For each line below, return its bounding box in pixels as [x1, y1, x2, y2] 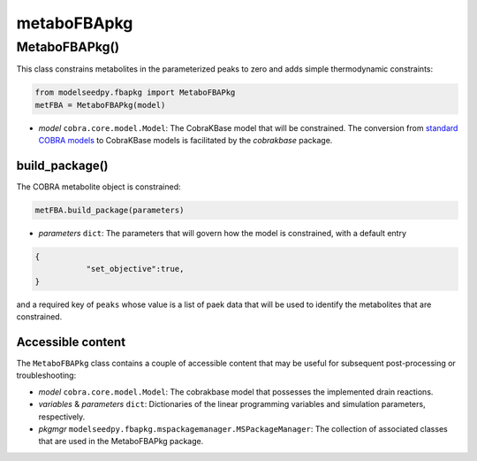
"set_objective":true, [86, 264, 185, 274]
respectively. [38, 411, 86, 422]
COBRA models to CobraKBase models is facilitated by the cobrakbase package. [38, 135, 333, 146]
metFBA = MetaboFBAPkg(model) [34, 100, 166, 110]
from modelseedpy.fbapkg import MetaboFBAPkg [34, 88, 236, 97]
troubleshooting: [16, 370, 77, 380]
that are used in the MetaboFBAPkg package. [38, 436, 204, 447]
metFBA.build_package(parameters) [34, 205, 185, 216]
